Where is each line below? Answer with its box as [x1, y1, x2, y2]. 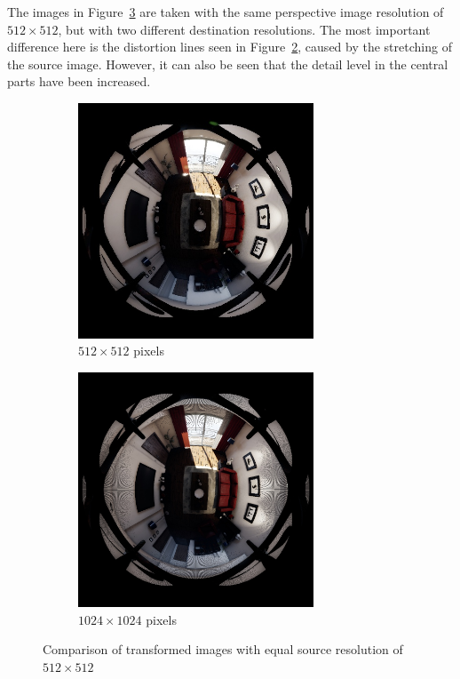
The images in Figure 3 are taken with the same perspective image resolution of [7, 3, 444, 20]
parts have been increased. [7, 72, 151, 91]
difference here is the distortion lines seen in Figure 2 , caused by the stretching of [7, 37, 452, 56]
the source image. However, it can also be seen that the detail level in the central [7, 54, 448, 73]
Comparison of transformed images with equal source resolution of [43, 640, 403, 659]
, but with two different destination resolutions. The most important [58, 20, 431, 38]
